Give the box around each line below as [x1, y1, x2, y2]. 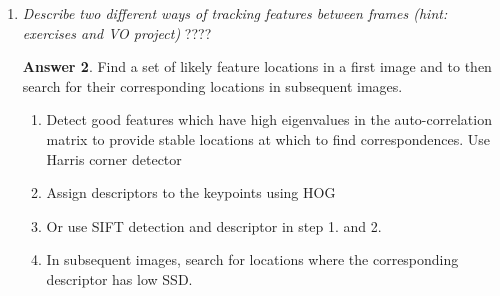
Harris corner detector [46, 148, 182, 169]
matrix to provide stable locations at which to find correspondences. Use [46, 128, 491, 149]
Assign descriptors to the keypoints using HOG [46, 182, 336, 203]
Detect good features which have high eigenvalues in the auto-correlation [46, 109, 492, 130]
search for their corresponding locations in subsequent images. [22, 75, 403, 96]
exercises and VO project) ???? [22, 22, 212, 43]
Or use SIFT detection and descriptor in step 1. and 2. [46, 215, 382, 236]
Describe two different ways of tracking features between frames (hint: [22, 3, 448, 23]
